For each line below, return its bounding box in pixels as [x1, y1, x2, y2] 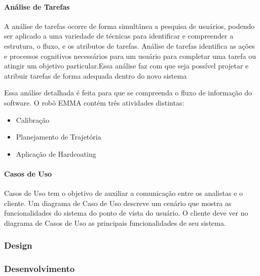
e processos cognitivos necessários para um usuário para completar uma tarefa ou [4, 50, 256, 61]
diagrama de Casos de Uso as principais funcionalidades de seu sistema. [4, 217, 226, 228]
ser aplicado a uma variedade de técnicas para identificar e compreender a [4, 30, 234, 41]
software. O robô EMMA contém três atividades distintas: [4, 97, 184, 108]
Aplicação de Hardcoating [16, 148, 96, 159]
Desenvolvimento [4, 262, 75, 275]
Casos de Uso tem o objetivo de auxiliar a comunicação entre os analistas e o [4, 188, 243, 198]
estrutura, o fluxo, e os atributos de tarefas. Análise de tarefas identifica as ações [4, 40, 255, 51]
